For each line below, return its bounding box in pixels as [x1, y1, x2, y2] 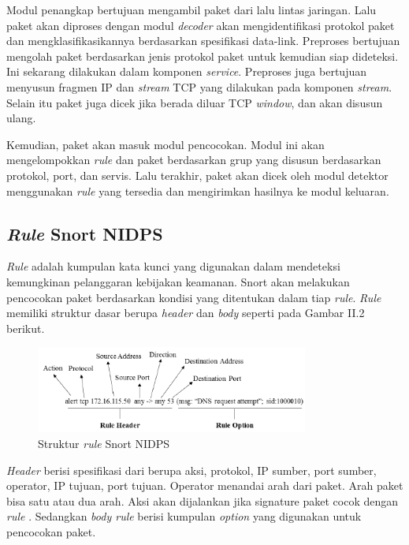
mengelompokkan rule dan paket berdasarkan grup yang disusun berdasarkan [6, 151, 381, 168]
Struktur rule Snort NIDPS [38, 435, 170, 451]
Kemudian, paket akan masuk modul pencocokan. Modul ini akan [6, 136, 325, 152]
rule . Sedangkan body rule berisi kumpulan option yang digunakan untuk [6, 508, 362, 524]
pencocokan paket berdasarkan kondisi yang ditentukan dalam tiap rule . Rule [6, 289, 381, 305]
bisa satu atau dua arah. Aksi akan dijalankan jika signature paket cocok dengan [6, 492, 399, 509]
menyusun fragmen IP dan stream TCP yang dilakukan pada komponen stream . [6, 78, 392, 95]
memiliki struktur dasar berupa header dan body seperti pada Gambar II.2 [6, 304, 365, 321]
